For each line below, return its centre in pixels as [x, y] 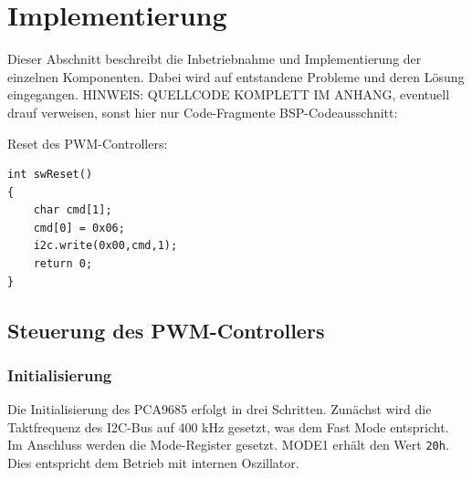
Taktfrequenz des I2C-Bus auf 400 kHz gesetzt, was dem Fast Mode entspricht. [228, 426]
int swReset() [50, 175]
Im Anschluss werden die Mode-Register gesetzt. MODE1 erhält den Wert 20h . [228, 445]
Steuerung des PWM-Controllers [166, 330]
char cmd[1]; [73, 210]
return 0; [63, 264]
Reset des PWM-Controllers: [88, 143]
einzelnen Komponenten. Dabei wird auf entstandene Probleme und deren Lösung [236, 76]
